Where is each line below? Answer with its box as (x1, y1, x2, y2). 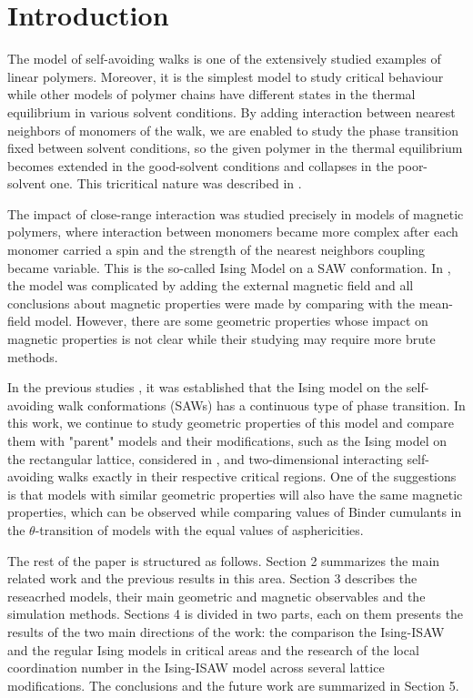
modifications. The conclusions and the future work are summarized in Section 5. (7, 675, 459, 694)
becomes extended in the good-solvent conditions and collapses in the (7, 156, 394, 175)
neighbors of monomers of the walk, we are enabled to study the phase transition (7, 120, 458, 139)
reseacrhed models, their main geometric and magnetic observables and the (7, 586, 426, 605)
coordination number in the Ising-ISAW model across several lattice (7, 658, 385, 677)
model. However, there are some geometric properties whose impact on (35, 311, 428, 330)
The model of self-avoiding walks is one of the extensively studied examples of (7, 49, 441, 68)
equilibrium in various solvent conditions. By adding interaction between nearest (7, 102, 456, 121)
